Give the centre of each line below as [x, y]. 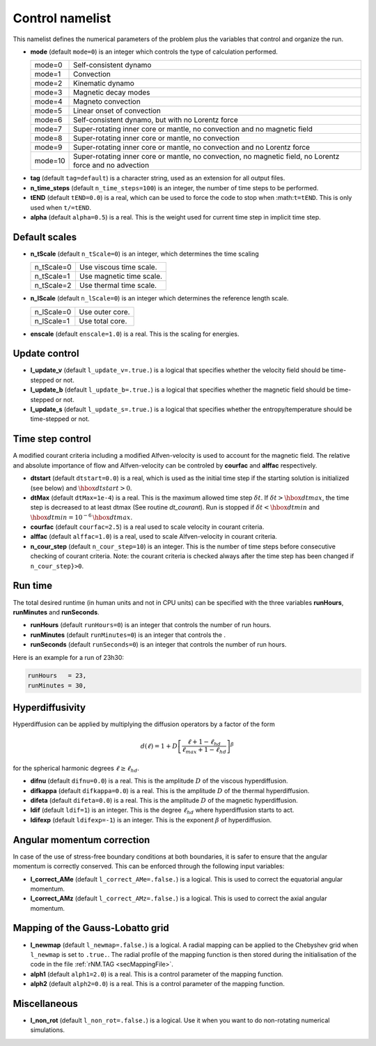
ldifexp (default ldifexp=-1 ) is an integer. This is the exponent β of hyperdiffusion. [151, 820]
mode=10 [50, 161]
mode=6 [48, 120]
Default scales [45, 237]
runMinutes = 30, [57, 685]
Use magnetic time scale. [121, 277]
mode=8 [48, 138]
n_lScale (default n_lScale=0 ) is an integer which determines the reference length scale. [159, 298]
